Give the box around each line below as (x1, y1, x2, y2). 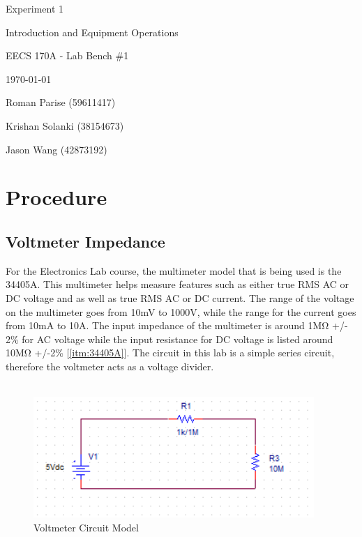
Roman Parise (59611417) (6, 95, 116, 109)
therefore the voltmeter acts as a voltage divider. (6, 358, 214, 373)
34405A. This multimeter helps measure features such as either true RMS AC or (6, 277, 349, 292)
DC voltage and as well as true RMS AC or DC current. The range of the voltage (6, 290, 354, 305)
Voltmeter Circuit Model (33, 520, 139, 534)
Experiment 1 (6, 1, 64, 15)
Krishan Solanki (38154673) (6, 118, 124, 133)
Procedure (6, 183, 107, 211)
